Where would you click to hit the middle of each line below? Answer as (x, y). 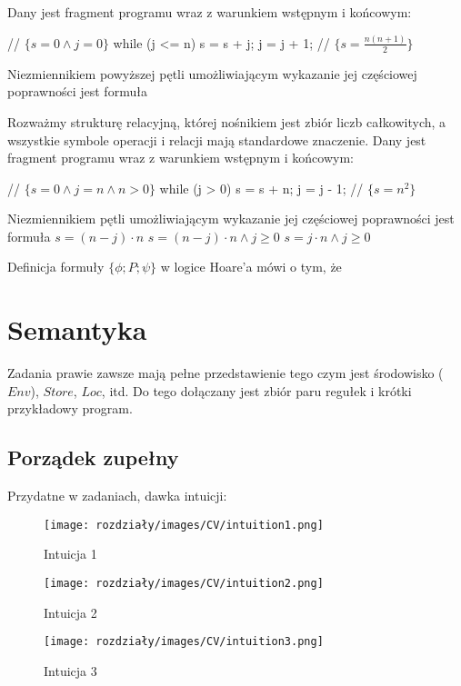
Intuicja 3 (70, 670)
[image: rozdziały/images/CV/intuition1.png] (184, 525)
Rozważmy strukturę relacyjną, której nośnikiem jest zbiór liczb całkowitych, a (227, 121)
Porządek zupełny (93, 457)
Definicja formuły (56, 267)
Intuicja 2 (70, 612)
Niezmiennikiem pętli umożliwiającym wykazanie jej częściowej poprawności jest (231, 219)
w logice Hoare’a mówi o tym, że (251, 267)
